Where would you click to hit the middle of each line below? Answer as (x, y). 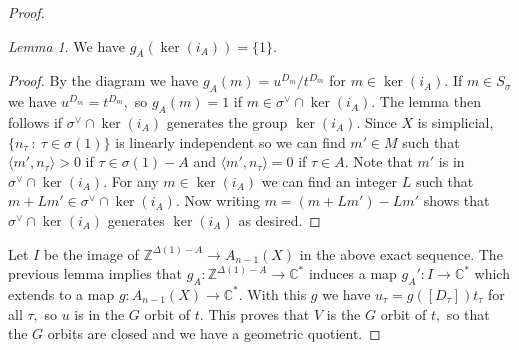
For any (135, 180)
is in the (99, 313)
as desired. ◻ (279, 219)
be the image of (91, 253)
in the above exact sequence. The (401, 253)
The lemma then (430, 101)
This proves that (259, 313)
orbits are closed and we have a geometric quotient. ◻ (214, 333)
